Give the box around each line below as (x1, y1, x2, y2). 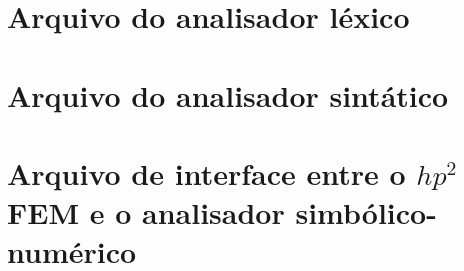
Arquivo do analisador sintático (7, 74, 449, 115)
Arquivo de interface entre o (7, 152, 406, 193)
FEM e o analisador (7, 192, 285, 233)
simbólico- (295, 192, 437, 233)
